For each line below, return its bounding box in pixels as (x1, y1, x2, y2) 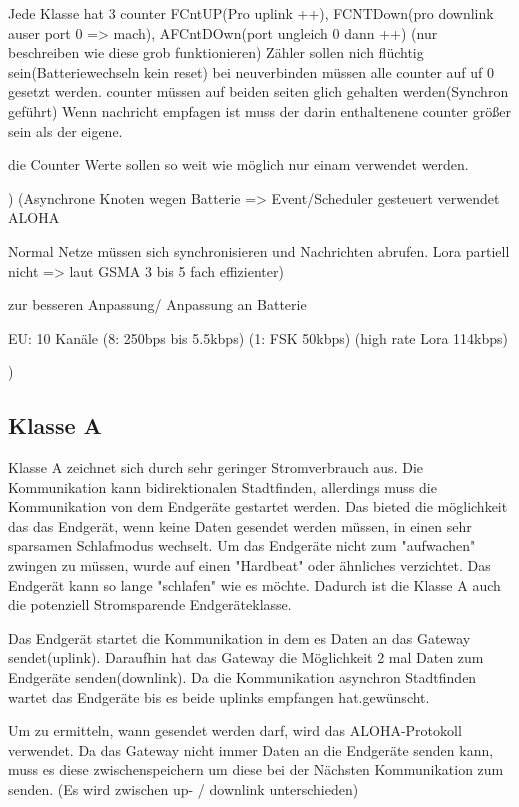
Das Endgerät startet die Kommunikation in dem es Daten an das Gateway (8, 627, 471, 648)
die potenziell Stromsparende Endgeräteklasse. (8, 594, 292, 615)
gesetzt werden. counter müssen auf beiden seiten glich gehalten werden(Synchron (8, 81, 509, 102)
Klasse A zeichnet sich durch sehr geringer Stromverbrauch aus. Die (8, 457, 423, 478)
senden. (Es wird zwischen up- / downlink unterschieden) (8, 779, 359, 800)
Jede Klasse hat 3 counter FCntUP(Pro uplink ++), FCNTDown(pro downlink (8, 3, 494, 23)
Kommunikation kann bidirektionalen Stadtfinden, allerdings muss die (8, 476, 437, 497)
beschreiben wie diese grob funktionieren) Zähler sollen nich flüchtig (8, 42, 424, 63)
